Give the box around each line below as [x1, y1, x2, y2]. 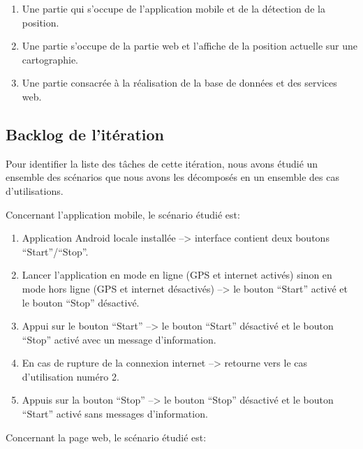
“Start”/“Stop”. [22, 244, 89, 258]
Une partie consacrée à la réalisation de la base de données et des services [22, 75, 337, 90]
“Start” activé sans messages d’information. [22, 406, 208, 421]
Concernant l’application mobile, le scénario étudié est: [6, 207, 240, 221]
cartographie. [22, 52, 79, 66]
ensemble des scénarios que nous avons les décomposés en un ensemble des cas [6, 170, 340, 184]
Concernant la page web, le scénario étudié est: [6, 429, 207, 444]
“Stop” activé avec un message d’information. [22, 332, 216, 346]
